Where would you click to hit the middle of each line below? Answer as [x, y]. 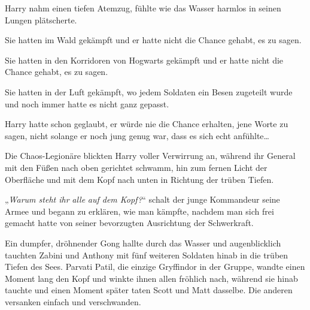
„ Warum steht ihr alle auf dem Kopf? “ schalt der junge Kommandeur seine [142, 199]
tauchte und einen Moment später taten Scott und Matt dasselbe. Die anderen [149, 290]
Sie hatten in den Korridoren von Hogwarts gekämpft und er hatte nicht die [144, 60]
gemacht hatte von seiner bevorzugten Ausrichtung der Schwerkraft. [129, 223]
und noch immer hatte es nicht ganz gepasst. [87, 103]
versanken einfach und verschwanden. [73, 301]
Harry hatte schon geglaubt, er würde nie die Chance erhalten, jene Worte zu [147, 124]
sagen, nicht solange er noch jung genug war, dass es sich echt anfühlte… [137, 135]
